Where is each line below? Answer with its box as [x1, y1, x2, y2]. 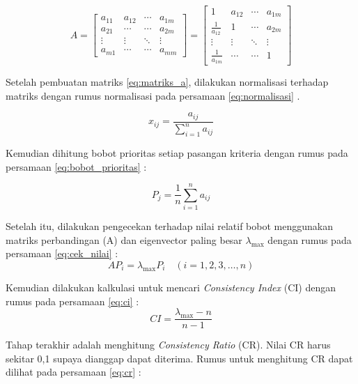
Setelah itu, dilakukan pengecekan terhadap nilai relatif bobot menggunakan [6, 219, 333, 233]
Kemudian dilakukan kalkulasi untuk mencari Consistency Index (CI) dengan [6, 280, 336, 294]
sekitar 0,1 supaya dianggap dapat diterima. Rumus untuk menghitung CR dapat [6, 351, 353, 365]
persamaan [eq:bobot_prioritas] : [6, 159, 147, 174]
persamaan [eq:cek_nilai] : [6, 246, 118, 261]
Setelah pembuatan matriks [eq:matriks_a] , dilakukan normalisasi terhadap [6, 75, 329, 89]
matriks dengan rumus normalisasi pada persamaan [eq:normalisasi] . [6, 88, 300, 102]
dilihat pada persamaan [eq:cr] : [6, 364, 141, 379]
